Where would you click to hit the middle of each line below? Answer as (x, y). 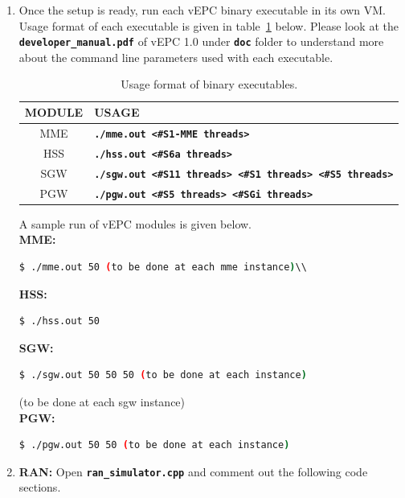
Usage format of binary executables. (209, 84)
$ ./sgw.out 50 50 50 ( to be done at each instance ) (163, 375)
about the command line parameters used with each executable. (176, 57)
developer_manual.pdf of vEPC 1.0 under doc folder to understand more (201, 41)
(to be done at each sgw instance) (102, 401)
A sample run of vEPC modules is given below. (135, 223)
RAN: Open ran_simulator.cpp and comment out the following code (193, 471)
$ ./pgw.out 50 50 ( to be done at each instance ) (154, 445)
